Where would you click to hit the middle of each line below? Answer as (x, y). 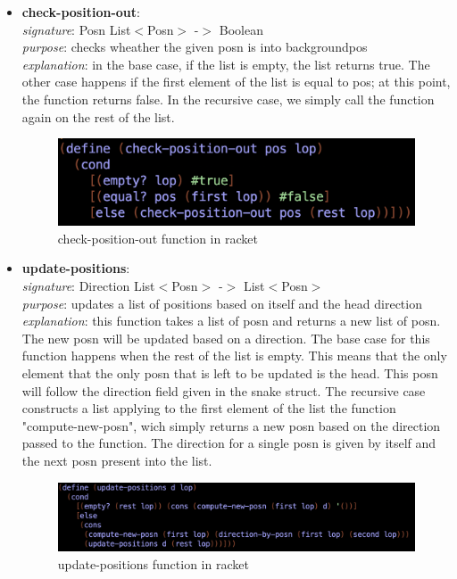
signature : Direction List (88, 286)
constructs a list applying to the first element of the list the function (209, 408)
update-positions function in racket (153, 563)
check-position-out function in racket (158, 238)
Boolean (241, 29)
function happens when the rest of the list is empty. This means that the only (234, 356)
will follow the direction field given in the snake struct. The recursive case (224, 390)
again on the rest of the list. (98, 116)
